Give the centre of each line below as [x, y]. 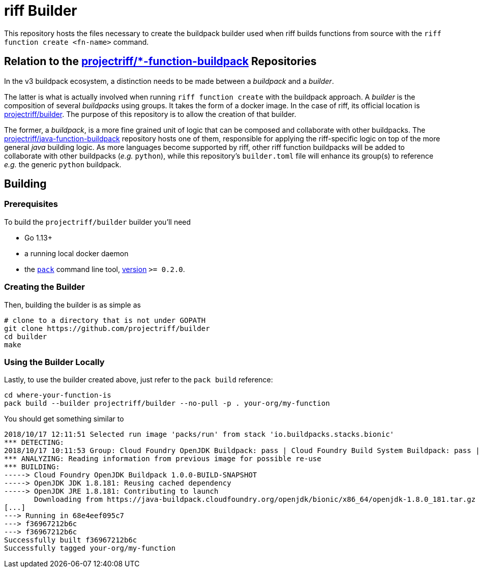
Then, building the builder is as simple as [72, 305]
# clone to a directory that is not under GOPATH [105, 320]
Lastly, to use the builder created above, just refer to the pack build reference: [139, 380]
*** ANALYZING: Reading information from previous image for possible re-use [163, 459]
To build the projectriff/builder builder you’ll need [98, 222]
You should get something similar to [64, 419]
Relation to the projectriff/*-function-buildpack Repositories [160, 62]
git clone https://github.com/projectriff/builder [107, 328]
